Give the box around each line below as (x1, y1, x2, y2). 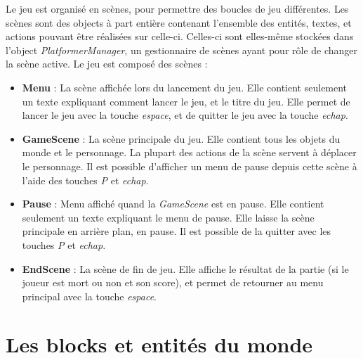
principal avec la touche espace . (22, 288, 157, 303)
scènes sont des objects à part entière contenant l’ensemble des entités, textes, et (6, 15, 352, 30)
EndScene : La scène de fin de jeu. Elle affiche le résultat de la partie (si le (22, 261, 349, 276)
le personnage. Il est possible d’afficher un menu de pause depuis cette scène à (22, 158, 357, 173)
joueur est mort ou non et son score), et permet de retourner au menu (22, 275, 324, 290)
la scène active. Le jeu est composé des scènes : (6, 56, 208, 71)
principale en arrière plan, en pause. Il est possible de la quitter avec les (22, 224, 331, 238)
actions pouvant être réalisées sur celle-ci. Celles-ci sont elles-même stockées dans (6, 29, 354, 44)
